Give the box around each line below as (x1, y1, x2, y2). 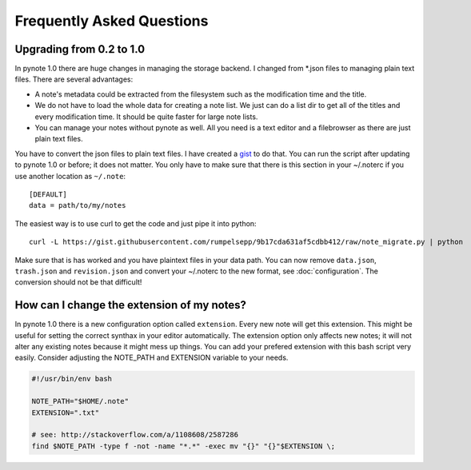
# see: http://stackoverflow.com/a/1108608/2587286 (31, 430, 239, 440)
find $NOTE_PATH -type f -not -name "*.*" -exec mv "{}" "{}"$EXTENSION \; (31, 441, 336, 451)
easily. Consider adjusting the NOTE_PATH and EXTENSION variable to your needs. (14, 352, 289, 363)
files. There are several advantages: (14, 74, 134, 84)
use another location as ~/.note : (14, 171, 126, 181)
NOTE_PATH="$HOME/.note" (31, 396, 130, 406)
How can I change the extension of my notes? (14, 298, 247, 312)
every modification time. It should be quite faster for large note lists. (34, 112, 258, 121)
